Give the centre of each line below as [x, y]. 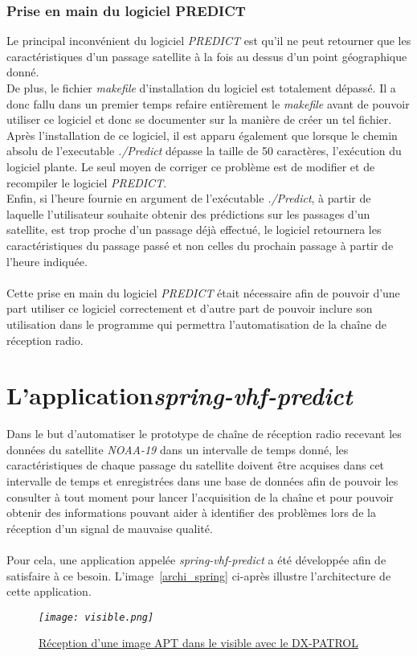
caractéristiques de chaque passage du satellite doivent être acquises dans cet [196, 465]
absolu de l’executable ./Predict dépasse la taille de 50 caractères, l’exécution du [204, 151]
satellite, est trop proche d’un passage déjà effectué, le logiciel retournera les [194, 230]
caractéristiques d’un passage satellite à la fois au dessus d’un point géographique [207, 56]
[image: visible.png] [96, 617]
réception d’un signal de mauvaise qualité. [110, 528]
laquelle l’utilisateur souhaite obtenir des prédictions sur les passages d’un [188, 213]
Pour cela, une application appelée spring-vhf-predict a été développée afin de [196, 559]
